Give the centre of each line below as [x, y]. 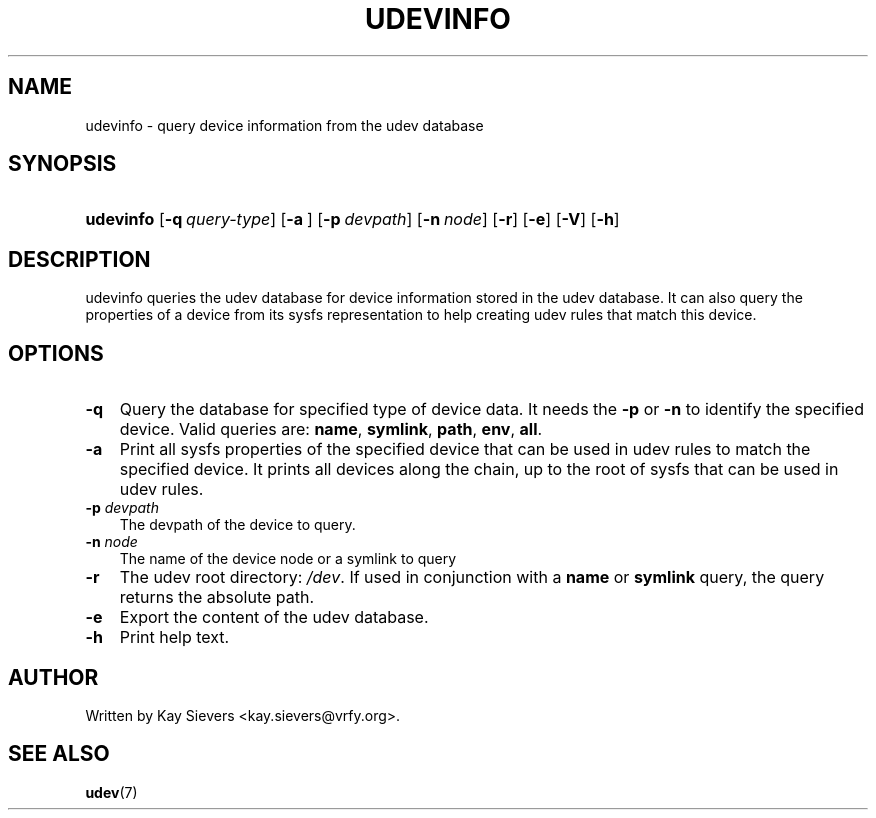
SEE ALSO [59, 754]
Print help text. [174, 637]
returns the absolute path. [217, 597]
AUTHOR [53, 677]
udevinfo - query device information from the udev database [284, 125]
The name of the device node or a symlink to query [288, 559]
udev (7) [111, 792]
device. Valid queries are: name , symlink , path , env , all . [331, 429]
